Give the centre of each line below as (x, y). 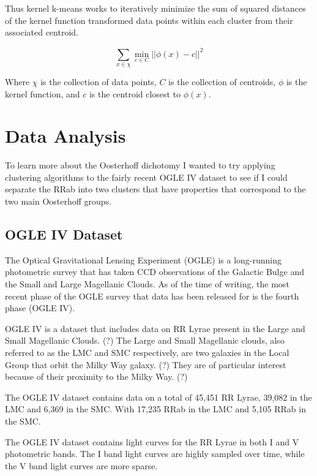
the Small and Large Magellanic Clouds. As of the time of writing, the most (147, 284)
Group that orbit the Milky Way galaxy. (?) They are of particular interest (146, 364)
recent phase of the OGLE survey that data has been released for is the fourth (152, 296)
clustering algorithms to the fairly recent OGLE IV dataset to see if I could (146, 177)
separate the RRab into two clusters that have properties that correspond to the (155, 189)
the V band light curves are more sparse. (81, 465)
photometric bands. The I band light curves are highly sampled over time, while (155, 454)
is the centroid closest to (135, 93)
